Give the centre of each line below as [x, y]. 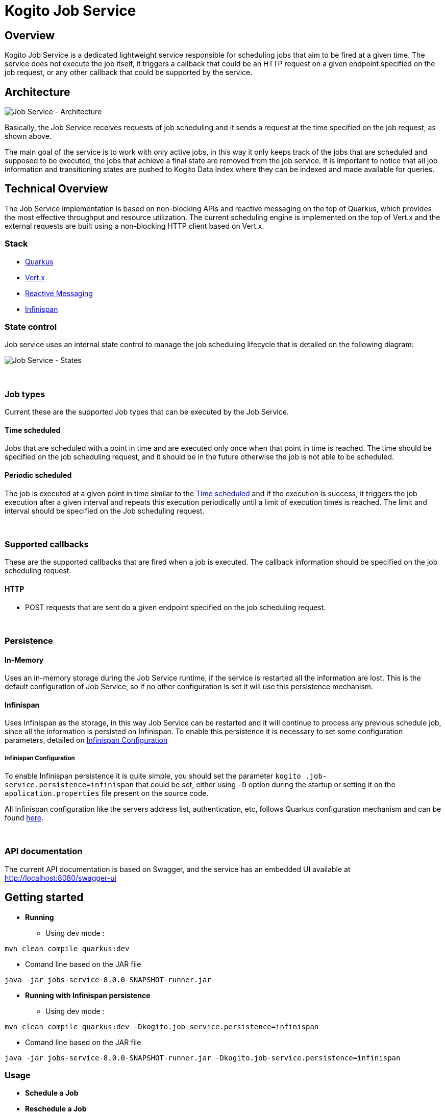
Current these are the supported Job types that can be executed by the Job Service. [147, 412]
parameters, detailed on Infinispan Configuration [86, 740]
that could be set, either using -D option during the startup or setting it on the [265, 785]
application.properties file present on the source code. [107, 793]
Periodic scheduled [38, 475]
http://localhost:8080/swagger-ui [60, 878]
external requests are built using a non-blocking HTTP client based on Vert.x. [134, 226]
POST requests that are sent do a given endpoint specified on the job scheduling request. [176, 607]
